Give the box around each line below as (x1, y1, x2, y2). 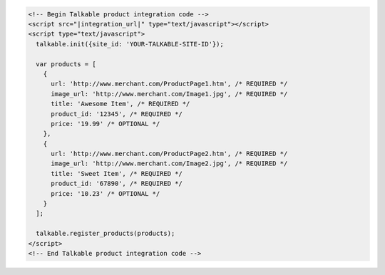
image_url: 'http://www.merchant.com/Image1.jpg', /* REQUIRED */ (51, 90, 288, 98)
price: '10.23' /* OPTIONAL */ (51, 190, 160, 197)
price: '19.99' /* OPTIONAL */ (51, 120, 160, 128)
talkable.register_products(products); (36, 229, 175, 238)
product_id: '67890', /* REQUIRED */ (51, 180, 183, 188)
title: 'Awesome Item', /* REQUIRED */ (51, 100, 190, 108)
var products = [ (36, 60, 96, 68)
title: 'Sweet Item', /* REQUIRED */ (51, 170, 183, 177)
